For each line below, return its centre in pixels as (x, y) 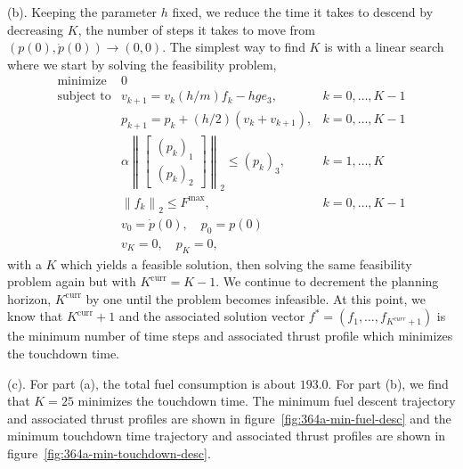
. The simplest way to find (234, 47)
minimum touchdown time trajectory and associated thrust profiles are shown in (227, 436)
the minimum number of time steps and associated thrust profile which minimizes (230, 336)
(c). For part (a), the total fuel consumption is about (152, 383)
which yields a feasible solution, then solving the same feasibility (236, 263)
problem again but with (72, 281)
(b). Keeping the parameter (82, 12)
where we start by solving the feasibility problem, (142, 64)
